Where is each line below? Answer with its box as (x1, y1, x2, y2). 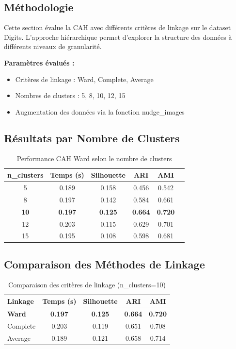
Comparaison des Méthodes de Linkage (4, 256, 205, 271)
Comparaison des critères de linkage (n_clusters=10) (8, 279, 166, 289)
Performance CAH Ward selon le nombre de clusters (16, 153, 172, 163)
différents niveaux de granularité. (4, 41, 102, 51)
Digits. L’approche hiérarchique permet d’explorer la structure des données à (4, 32, 232, 42)
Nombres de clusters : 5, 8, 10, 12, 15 (15, 90, 126, 100)
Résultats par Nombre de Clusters (4, 130, 180, 145)
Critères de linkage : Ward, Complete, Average (15, 74, 154, 84)
